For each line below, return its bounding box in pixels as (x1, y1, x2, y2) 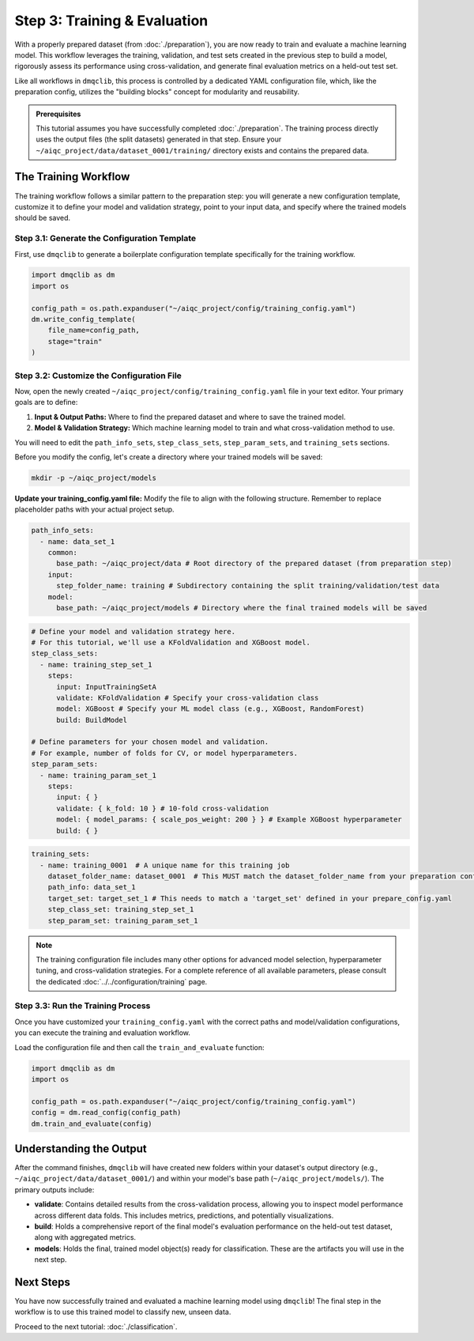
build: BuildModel (56, 716, 128, 724)
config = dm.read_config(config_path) (31, 1108, 182, 1117)
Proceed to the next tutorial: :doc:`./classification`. (14, 1321, 178, 1332)
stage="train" (47, 337, 103, 346)
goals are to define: (14, 398, 78, 407)
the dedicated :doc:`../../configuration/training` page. (36, 976, 208, 986)
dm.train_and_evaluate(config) (31, 1119, 153, 1128)
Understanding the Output (14, 1142, 148, 1155)
